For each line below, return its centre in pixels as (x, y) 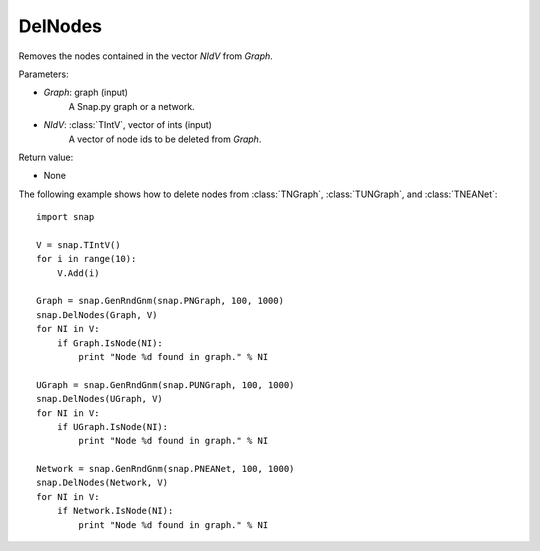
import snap (65, 217)
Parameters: (43, 74)
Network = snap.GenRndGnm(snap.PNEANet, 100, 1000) (165, 469)
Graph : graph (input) (86, 92)
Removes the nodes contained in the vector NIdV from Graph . (146, 56)
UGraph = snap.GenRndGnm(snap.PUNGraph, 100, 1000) (165, 384)
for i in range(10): (86, 259)
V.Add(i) (78, 273)
